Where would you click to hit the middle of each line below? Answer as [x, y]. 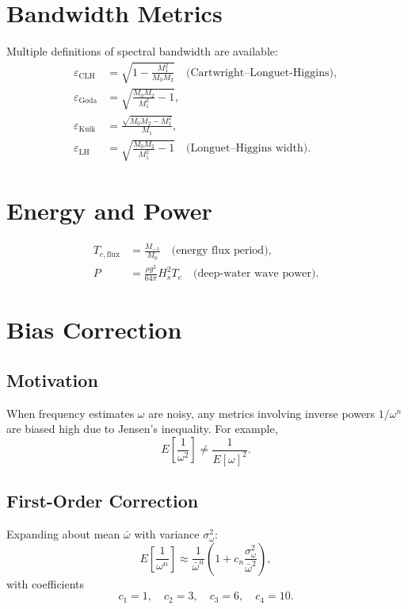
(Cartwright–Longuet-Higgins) [260, 73]
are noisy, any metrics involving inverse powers [262, 413]
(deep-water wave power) [255, 274]
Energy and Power [109, 210]
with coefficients [46, 583]
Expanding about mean [63, 534]
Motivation [52, 380]
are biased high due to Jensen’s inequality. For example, [142, 429]
